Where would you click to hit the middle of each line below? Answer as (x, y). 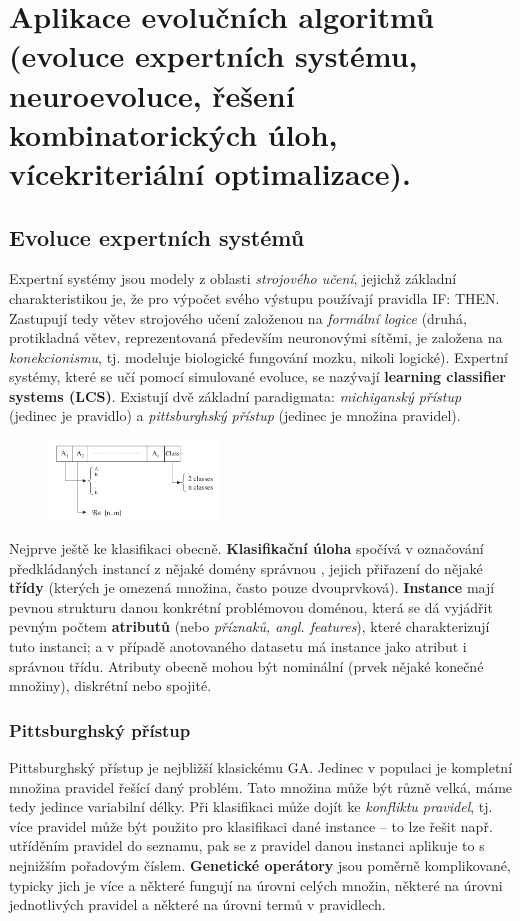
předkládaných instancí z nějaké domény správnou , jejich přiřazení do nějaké (246, 567)
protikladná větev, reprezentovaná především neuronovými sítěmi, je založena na (256, 337)
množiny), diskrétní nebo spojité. (110, 685)
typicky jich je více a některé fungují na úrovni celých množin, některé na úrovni (256, 884)
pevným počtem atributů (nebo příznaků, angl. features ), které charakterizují (249, 626)
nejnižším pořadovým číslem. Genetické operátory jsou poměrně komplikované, (260, 865)
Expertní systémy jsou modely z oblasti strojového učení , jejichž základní (233, 278)
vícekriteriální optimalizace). (210, 172)
